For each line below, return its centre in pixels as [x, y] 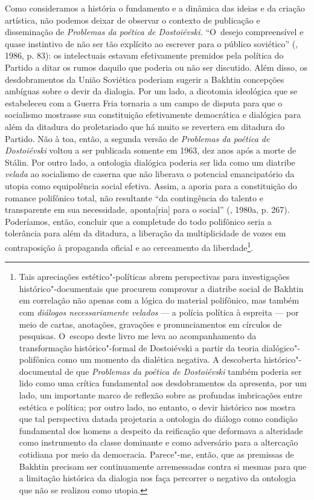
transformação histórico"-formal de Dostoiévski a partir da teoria [139, 347]
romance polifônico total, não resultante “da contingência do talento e [134, 197]
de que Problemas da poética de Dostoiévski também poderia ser [183, 371]
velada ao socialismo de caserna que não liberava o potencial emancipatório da [150, 174]
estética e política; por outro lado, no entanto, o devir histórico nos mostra [157, 407]
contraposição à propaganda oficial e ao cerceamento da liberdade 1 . [129, 246]
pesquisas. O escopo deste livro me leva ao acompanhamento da [138, 336]
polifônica [37, 359]
